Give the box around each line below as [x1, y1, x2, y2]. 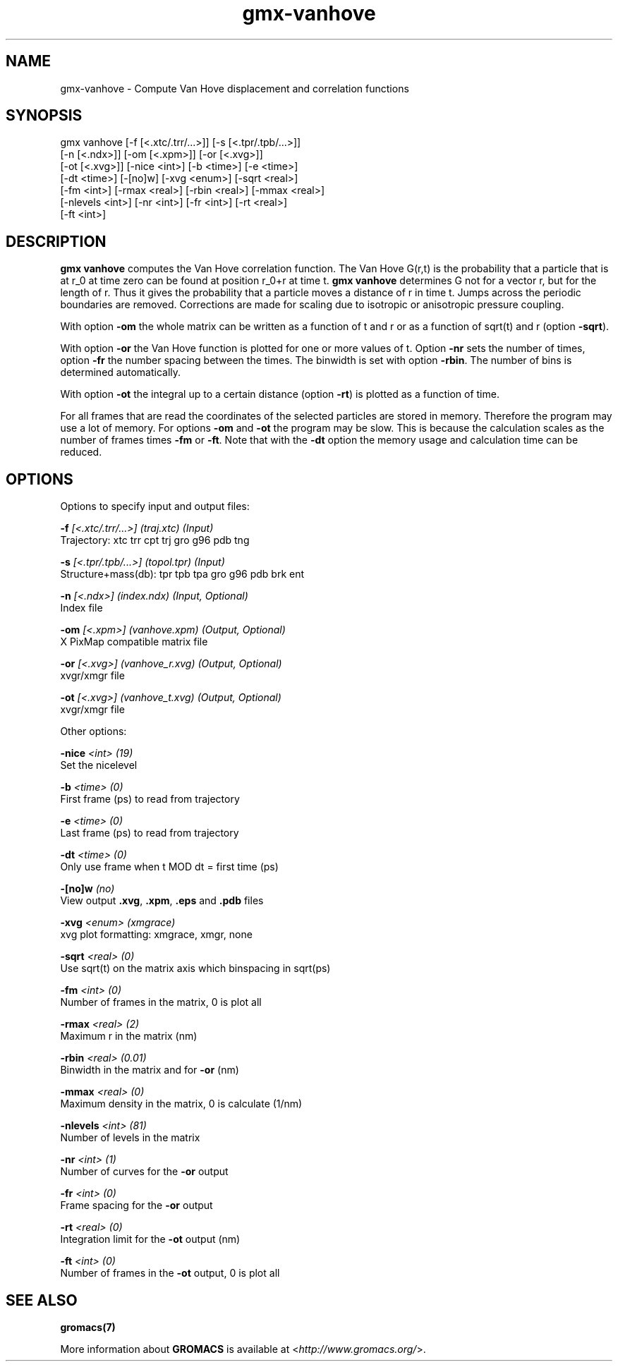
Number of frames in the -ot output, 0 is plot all [60, 1267, 280, 1280]
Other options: [60, 725, 127, 738]
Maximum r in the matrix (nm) [60, 1030, 198, 1043]
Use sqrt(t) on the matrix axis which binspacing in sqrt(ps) [60, 962, 331, 975]
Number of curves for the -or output [60, 1165, 229, 1178]
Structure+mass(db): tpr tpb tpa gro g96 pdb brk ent [60, 568, 305, 581]
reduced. [60, 446, 102, 458]
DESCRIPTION [6, 232, 107, 250]
